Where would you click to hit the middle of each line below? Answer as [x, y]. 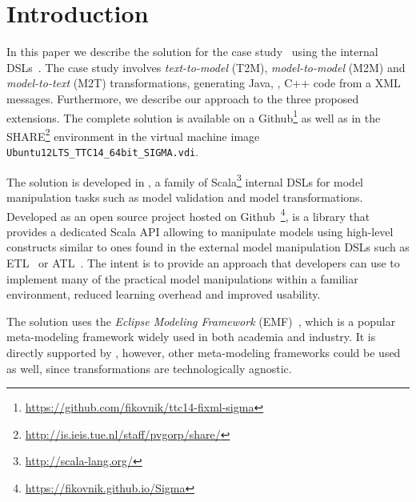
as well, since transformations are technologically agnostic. [149, 368]
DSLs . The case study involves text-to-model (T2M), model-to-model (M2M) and [206, 67]
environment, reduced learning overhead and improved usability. [164, 294]
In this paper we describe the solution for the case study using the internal [192, 52]
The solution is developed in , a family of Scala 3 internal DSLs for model [185, 180]
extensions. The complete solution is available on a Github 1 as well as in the [194, 116]
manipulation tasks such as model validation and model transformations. [185, 197]
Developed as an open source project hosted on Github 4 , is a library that [188, 215]
